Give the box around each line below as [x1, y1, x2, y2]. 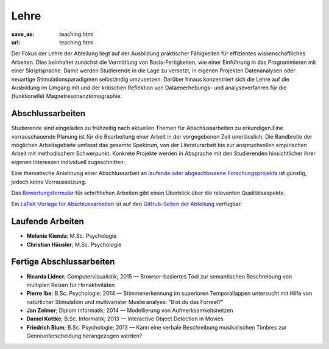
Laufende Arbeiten [11, 216, 85, 227]
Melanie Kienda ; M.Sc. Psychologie [26, 232, 117, 240]
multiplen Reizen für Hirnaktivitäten [26, 281, 115, 288]
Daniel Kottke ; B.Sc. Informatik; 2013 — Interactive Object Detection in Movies [26, 315, 224, 322]
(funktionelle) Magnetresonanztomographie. [11, 92, 122, 100]
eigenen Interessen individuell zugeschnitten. [11, 158, 126, 165]
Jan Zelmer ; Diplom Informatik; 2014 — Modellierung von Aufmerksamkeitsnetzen [26, 307, 234, 314]
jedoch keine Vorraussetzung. [11, 178, 87, 185]
